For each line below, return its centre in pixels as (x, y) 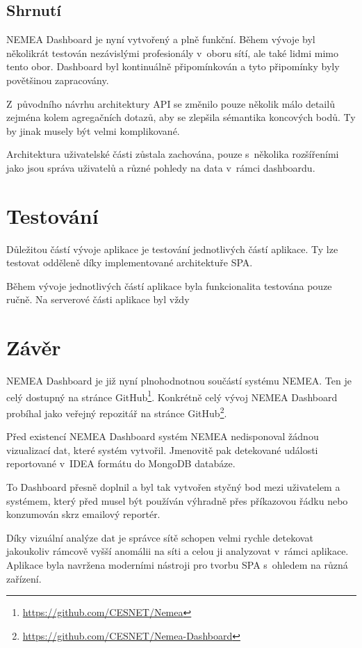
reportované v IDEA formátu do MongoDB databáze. (121, 463)
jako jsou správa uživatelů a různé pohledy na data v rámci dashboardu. (161, 167)
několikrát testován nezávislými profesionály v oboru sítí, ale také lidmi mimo (172, 52)
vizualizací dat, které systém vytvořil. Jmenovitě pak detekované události (162, 449)
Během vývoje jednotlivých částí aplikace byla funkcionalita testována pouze (169, 285)
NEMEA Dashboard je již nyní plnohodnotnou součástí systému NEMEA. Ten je (179, 381)
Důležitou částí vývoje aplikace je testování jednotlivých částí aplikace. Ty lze (172, 249)
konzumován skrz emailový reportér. (83, 514)
